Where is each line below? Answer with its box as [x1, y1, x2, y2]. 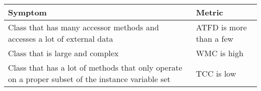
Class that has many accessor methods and [8, 21, 159, 33]
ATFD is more [196, 21, 247, 33]
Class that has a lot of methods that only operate [8, 62, 183, 73]
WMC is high [196, 47, 243, 59]
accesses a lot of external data [8, 33, 113, 44]
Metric [196, 6, 223, 18]
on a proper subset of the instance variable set [8, 73, 171, 85]
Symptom [8, 6, 47, 18]
